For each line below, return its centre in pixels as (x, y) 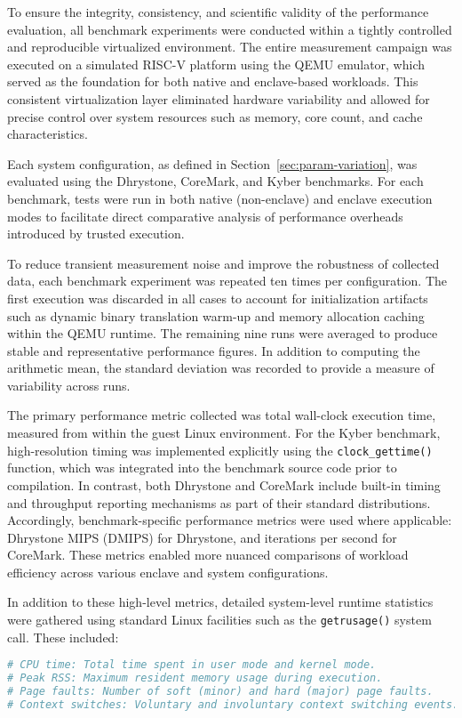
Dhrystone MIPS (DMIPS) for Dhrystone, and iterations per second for (202, 537)
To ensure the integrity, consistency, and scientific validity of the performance (218, 12)
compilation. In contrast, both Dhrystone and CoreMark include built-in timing (224, 484)
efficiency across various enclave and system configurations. (168, 572)
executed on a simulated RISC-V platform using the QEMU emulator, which (216, 64)
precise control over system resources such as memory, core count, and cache (215, 116)
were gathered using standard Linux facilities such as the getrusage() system (219, 620)
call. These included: (63, 637)
